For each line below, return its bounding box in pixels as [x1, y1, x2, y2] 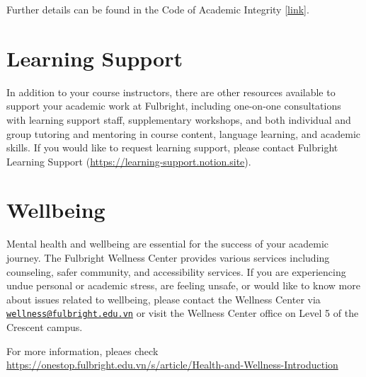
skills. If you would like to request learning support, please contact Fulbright [6, 140, 338, 155]
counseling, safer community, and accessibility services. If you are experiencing [6, 264, 346, 279]
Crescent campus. [6, 320, 83, 335]
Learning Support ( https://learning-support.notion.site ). [6, 153, 251, 168]
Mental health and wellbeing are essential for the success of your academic [6, 236, 329, 251]
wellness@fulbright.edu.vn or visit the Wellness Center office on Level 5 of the [6, 306, 359, 320]
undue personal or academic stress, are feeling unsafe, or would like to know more [6, 278, 360, 293]
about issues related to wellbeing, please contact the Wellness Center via [6, 291, 321, 306]
